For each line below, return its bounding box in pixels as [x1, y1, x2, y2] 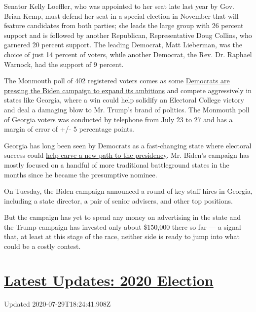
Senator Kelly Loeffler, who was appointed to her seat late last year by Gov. [4, 1, 234, 11]
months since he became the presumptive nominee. [4, 169, 157, 179]
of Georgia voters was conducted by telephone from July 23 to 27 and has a [4, 114, 233, 124]
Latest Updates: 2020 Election [4, 270, 214, 290]
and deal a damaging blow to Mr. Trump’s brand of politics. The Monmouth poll [4, 104, 250, 114]
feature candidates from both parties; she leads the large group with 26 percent [4, 20, 244, 31]
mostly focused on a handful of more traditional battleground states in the [4, 159, 229, 170]
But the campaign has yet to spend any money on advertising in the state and [4, 212, 241, 222]
